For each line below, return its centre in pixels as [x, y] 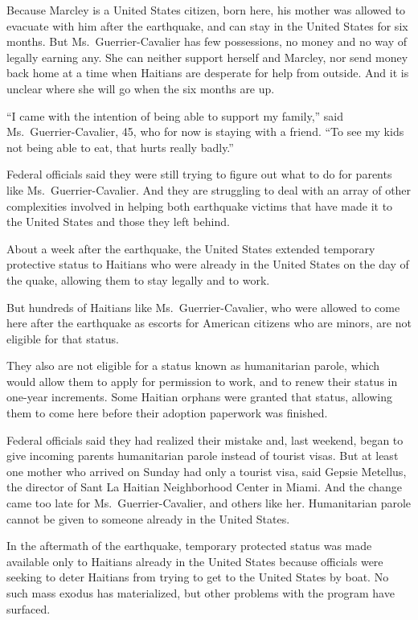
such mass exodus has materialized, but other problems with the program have [201, 593]
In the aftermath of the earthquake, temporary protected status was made [189, 546]
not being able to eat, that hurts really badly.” [120, 147]
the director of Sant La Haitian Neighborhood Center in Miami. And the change [204, 487]
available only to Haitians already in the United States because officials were [195, 561]
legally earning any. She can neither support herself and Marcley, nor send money [207, 57]
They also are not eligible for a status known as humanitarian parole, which [193, 365]
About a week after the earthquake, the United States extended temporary [191, 248]
